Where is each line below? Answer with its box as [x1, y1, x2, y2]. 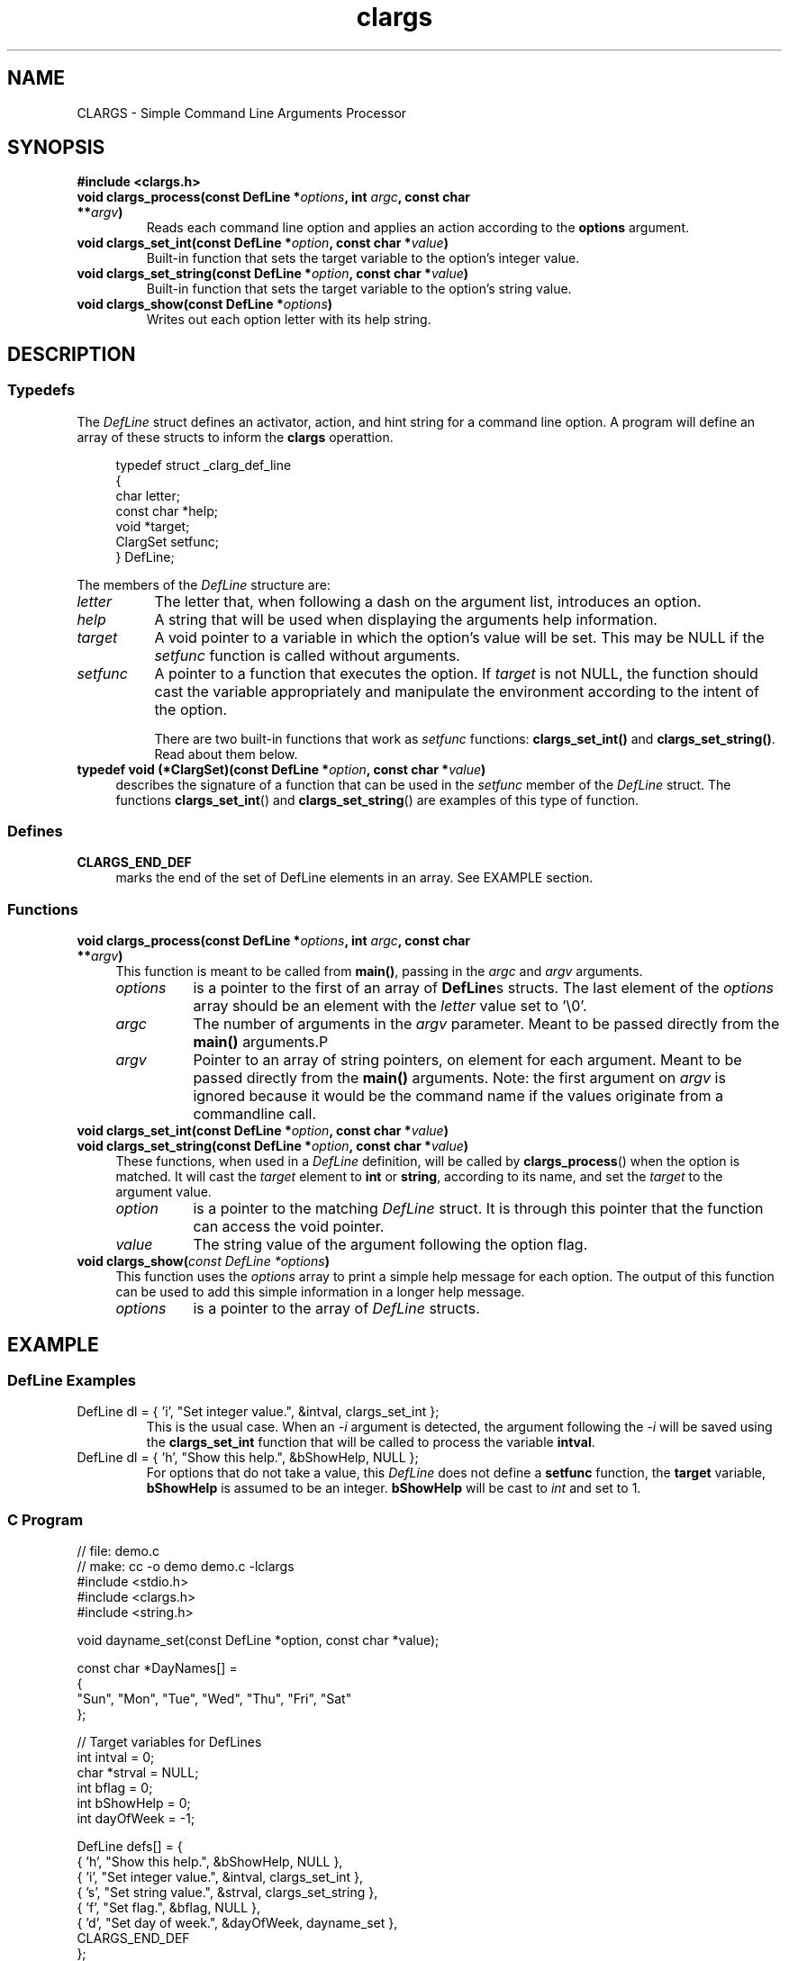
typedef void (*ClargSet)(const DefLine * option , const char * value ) [77, 761, 486, 777]
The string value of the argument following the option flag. [193, 1235, 588, 1254]
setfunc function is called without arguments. [154, 646, 460, 664]
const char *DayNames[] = [77, 1660, 238, 1676]
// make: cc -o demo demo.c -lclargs [77, 1559, 295, 1575]
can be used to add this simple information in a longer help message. [115, 1284, 525, 1300]
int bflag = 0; [77, 1780, 153, 1796]
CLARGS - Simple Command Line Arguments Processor [77, 104, 407, 121]
